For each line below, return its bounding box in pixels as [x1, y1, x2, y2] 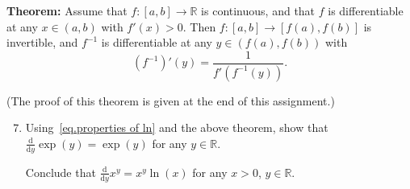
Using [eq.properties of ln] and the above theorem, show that [25, 119, 328, 136]
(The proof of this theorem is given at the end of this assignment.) [6, 92, 335, 109]
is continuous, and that [201, 2, 316, 18]
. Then [182, 18, 216, 35]
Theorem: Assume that [6, 2, 128, 18]
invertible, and [6, 34, 78, 51]
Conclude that [25, 163, 96, 180]
